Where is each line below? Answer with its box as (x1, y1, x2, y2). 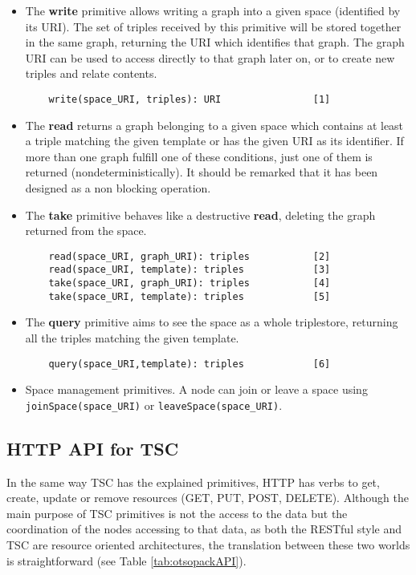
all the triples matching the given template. (25, 330, 239, 346)
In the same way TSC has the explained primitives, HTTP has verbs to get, (6, 473, 380, 490)
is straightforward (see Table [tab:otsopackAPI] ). (6, 552, 247, 569)
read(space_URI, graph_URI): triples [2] (48, 250, 331, 262)
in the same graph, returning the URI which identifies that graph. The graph (25, 34, 405, 51)
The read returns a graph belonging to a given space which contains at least (25, 116, 404, 133)
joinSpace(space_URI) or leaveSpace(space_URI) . (25, 396, 283, 413)
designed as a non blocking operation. (25, 180, 211, 196)
